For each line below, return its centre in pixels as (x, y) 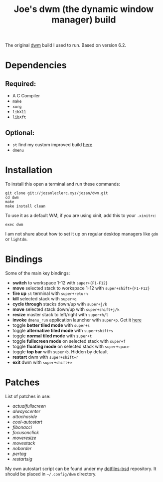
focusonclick (25, 432)
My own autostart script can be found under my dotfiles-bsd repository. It (81, 469)
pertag (19, 454)
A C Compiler (26, 96)
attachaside (25, 416)
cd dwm (12, 197)
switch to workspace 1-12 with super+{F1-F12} (60, 282)
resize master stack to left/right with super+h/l (60, 314)
